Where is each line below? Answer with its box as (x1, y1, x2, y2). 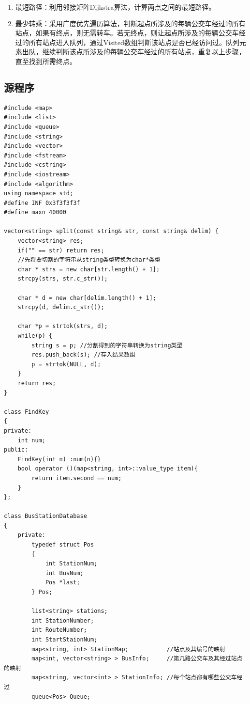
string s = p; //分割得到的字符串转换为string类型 (31, 342, 183, 349)
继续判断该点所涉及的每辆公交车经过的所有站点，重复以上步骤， (42, 47, 246, 57)
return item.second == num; (31, 474, 122, 482)
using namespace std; (4, 190, 74, 197)
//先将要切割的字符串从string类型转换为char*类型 (17, 256, 161, 264)
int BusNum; (45, 569, 84, 577)
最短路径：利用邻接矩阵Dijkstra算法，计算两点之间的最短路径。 (15, 2, 216, 12)
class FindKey (4, 408, 49, 415)
